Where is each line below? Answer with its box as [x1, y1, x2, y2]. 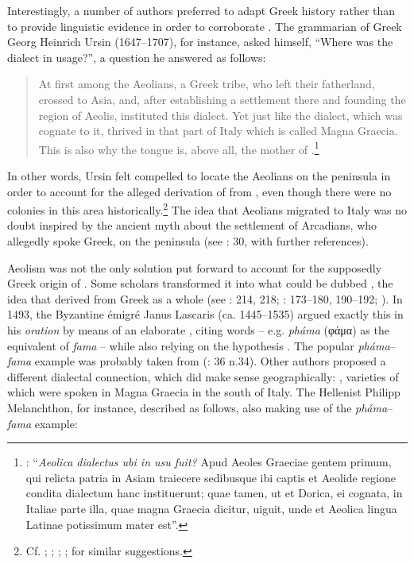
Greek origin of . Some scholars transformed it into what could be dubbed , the [7, 275, 393, 292]
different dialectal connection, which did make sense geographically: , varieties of [7, 368, 399, 384]
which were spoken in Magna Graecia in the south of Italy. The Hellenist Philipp [7, 384, 400, 400]
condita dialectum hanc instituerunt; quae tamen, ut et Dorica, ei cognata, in [25, 485, 403, 501]
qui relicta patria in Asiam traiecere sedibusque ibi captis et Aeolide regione [25, 469, 397, 485]
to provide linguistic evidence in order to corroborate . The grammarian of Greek [7, 17, 402, 34]
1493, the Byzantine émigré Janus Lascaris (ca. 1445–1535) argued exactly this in [7, 306, 404, 323]
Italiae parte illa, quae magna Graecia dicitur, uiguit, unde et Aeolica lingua [25, 500, 397, 516]
